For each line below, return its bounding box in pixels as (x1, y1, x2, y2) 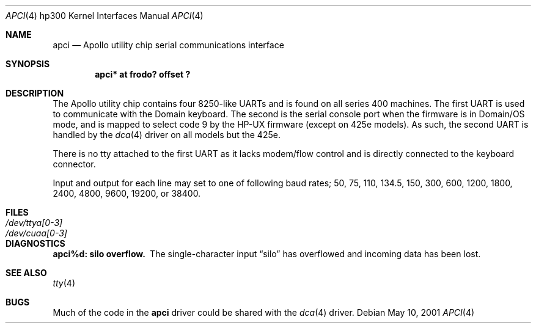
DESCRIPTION (6, 88, 64, 98)
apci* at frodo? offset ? (95, 69, 191, 79)
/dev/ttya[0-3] (6, 217, 63, 228)
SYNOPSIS (6, 59, 50, 69)
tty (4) (53, 278, 75, 288)
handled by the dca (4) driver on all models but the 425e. (53, 129, 281, 140)
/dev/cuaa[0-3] (6, 228, 67, 238)
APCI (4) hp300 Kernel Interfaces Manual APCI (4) (6, 10, 204, 21)
